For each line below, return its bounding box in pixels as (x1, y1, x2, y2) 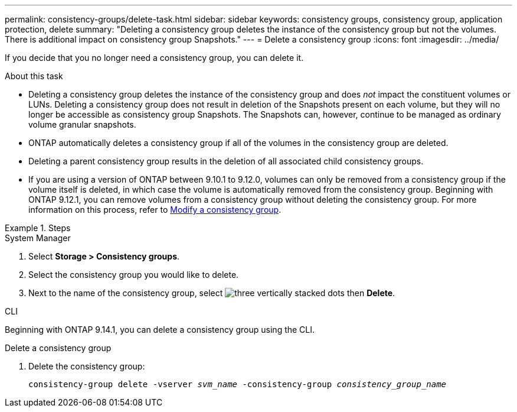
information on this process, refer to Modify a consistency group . (28, 205, 282, 215)
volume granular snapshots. (28, 119, 136, 129)
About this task (5, 71, 63, 81)
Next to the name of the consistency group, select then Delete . (28, 288, 395, 298)
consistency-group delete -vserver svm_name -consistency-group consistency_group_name (28, 379, 447, 389)
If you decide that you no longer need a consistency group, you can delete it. (5, 53, 304, 63)
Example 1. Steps (5, 223, 71, 233)
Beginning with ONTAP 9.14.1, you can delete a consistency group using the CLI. (5, 325, 315, 335)
